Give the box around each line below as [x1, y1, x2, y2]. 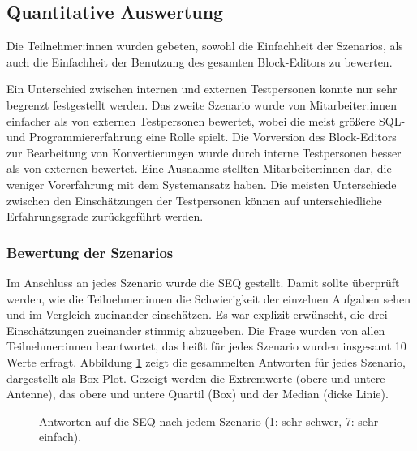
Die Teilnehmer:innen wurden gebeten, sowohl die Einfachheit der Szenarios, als [6, 37, 403, 54]
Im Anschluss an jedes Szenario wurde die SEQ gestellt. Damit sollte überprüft [6, 273, 400, 290]
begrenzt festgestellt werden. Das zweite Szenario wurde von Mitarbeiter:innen [6, 96, 397, 113]
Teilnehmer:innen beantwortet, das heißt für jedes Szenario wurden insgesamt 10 [6, 337, 406, 354]
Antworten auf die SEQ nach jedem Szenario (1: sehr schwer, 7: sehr [39, 412, 379, 429]
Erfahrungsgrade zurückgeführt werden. [6, 208, 204, 225]
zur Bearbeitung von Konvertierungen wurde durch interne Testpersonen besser [6, 144, 402, 161]
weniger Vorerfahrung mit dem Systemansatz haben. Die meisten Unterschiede [6, 175, 397, 192]
